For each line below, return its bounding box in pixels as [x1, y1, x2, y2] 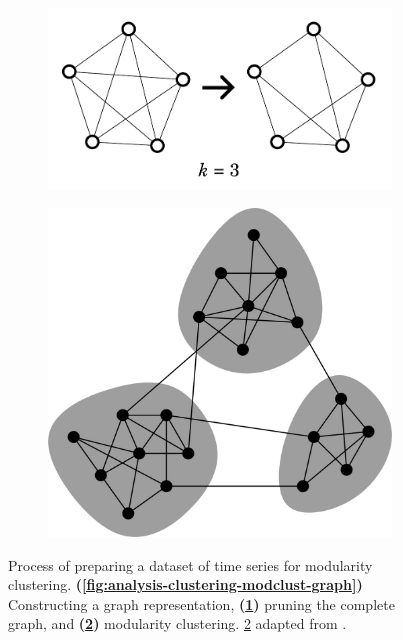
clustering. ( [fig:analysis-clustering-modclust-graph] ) [8, 574, 363, 595]
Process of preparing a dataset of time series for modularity [8, 554, 373, 575]
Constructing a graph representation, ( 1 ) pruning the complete [8, 593, 395, 614]
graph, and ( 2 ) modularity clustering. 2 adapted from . [8, 613, 347, 634]
